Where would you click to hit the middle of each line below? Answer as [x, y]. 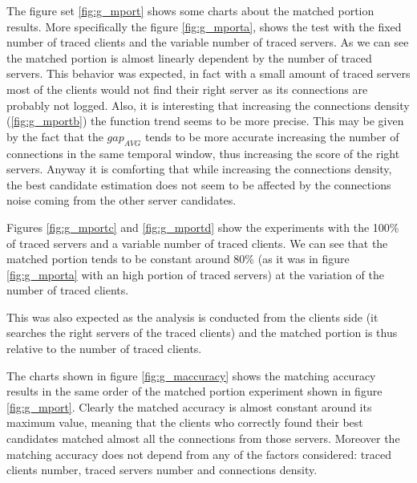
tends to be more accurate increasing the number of [272, 136]
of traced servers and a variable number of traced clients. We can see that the [197, 243]
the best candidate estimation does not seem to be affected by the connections [199, 184]
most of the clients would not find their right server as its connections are [187, 89]
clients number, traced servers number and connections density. [162, 470]
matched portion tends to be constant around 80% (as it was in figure [178, 259]
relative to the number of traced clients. [104, 349]
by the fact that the [55, 136]
